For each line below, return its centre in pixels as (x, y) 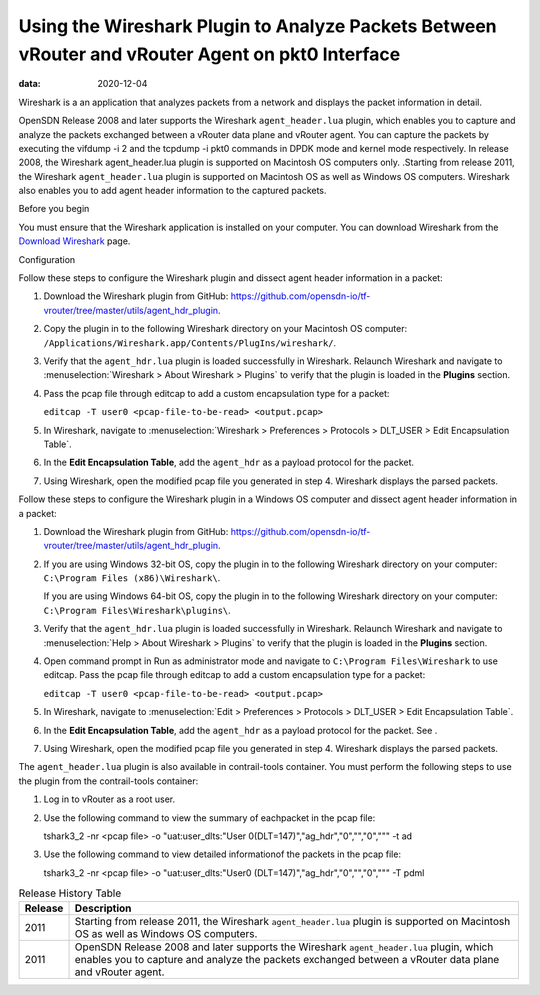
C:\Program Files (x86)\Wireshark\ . (132, 578)
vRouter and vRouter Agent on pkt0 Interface (209, 54)
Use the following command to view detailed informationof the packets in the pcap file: (222, 854)
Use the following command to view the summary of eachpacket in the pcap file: (209, 817)
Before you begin (54, 209)
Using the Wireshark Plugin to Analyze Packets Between (257, 26)
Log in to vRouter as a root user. (109, 799)
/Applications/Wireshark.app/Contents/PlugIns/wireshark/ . (190, 342)
